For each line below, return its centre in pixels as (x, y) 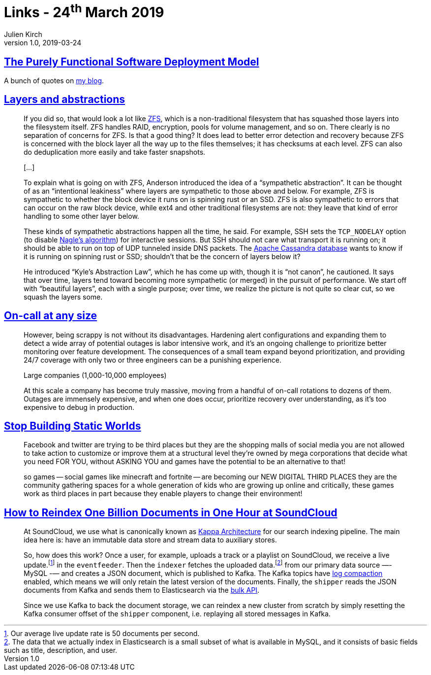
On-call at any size (51, 316)
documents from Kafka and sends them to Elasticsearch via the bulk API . (141, 590)
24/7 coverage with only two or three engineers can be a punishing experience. (153, 360)
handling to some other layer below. (81, 216)
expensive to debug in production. (79, 407)
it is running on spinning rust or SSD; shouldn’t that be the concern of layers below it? (162, 256)
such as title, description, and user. (61, 650)
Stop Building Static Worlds (73, 426)
